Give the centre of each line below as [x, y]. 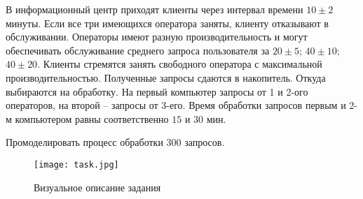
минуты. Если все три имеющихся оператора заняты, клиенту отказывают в [167, 23]
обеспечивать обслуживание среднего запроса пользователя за [138, 50]
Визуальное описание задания [97, 187]
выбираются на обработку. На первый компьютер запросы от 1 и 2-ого [157, 91]
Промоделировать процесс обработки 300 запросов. [115, 142]
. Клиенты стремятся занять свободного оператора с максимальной [180, 64]
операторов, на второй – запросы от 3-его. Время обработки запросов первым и [176, 105]
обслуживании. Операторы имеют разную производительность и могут [157, 37]
